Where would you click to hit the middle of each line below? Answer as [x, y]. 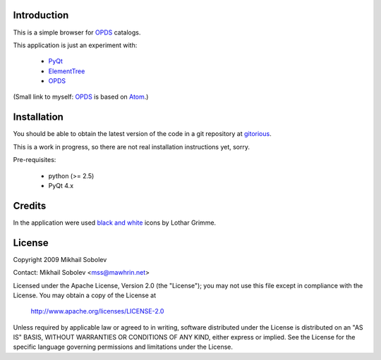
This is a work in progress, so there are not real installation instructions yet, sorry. [132, 147]
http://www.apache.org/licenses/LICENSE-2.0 [97, 311]
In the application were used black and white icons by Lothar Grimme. [115, 223]
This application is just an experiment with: [75, 45]
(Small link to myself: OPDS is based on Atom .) [81, 97]
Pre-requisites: [35, 160]
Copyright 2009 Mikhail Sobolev [60, 259]
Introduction [41, 15]
